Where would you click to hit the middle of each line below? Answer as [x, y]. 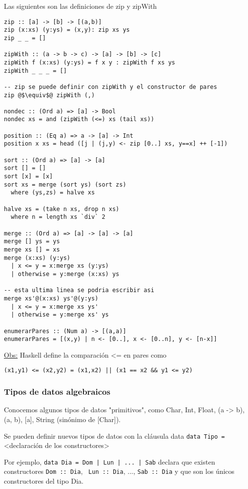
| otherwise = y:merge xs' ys [60, 315]
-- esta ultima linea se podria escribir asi [79, 290]
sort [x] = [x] [29, 177]
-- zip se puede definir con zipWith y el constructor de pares [111, 87]
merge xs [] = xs [32, 249]
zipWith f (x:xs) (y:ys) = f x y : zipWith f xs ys [90, 62]
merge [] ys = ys [32, 242]
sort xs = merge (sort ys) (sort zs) [65, 184]
